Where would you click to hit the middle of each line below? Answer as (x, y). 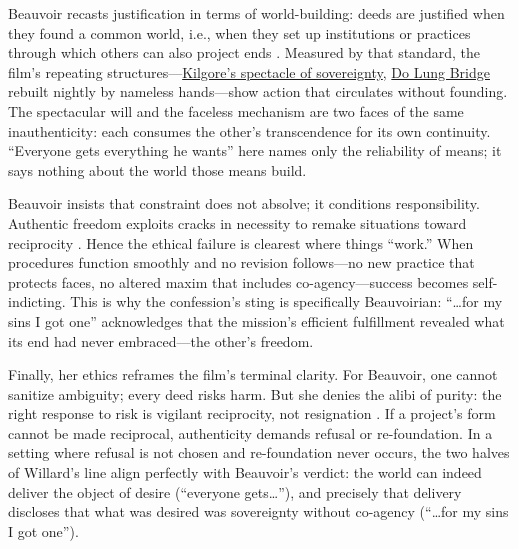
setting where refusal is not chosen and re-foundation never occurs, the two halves (259, 452)
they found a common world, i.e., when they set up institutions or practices (239, 32)
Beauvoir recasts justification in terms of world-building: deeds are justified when (256, 13)
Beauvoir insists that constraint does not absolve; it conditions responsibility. (244, 203)
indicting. (37, 301)
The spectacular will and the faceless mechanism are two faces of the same (236, 110)
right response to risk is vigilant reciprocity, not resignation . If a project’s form (252, 413)
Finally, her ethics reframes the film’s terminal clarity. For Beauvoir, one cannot (253, 374)
